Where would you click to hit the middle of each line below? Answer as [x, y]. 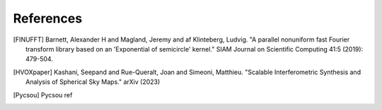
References [48, 18]
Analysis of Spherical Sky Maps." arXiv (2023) [93, 82]
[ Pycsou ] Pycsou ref [43, 94]
